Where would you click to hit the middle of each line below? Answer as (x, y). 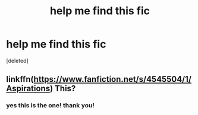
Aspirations (28, 89)
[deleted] (17, 60)
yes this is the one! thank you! (51, 106)
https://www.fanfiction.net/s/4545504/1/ (113, 79)
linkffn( (20, 79)
